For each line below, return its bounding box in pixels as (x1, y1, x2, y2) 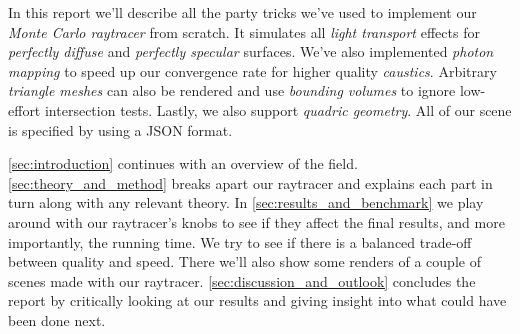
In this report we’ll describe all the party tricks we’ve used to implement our (8, 2, 477, 22)
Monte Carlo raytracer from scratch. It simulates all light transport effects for (8, 21, 480, 42)
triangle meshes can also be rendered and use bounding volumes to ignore (8, 80, 456, 101)
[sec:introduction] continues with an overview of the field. (8, 153, 358, 174)
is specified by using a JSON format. (8, 119, 233, 140)
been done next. (8, 309, 106, 330)
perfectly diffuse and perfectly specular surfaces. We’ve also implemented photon (8, 41, 494, 62)
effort (8, 99, 41, 120)
